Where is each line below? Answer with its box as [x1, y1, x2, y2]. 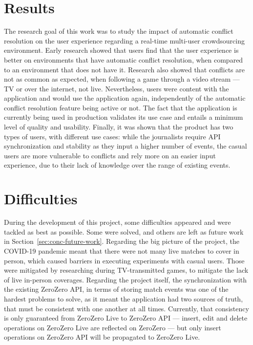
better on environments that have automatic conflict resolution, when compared [4, 54, 243, 65]
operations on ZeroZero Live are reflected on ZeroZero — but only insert [4, 322, 221, 332]
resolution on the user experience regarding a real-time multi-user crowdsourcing [4, 35, 245, 45]
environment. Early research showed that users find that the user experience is [4, 45, 239, 55]
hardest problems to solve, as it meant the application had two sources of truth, [4, 293, 243, 303]
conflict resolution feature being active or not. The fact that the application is [4, 102, 237, 112]
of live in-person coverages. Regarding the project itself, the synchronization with [4, 274, 247, 284]
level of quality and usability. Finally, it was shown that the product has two [4, 122, 233, 132]
